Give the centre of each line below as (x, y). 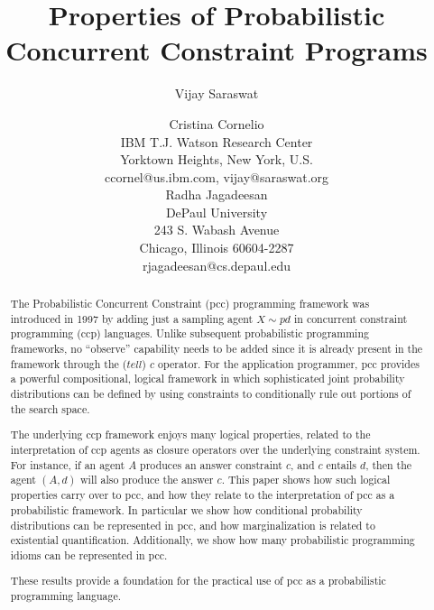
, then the (389, 464)
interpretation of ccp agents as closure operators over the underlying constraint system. (215, 449)
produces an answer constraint (211, 464)
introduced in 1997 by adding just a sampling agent (132, 318)
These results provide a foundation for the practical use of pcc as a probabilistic (198, 581)
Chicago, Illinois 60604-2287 (217, 248)
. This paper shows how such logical (306, 480)
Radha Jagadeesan (217, 194)
